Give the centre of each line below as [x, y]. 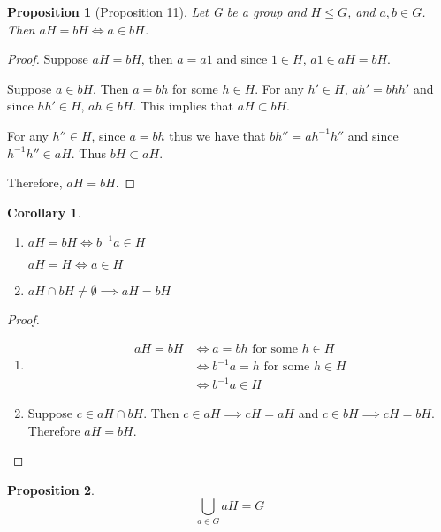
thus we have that [217, 135]
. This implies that [183, 106]
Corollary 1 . [44, 212]
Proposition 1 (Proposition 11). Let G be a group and [157, 11]
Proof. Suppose [48, 59]
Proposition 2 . [51, 489]
